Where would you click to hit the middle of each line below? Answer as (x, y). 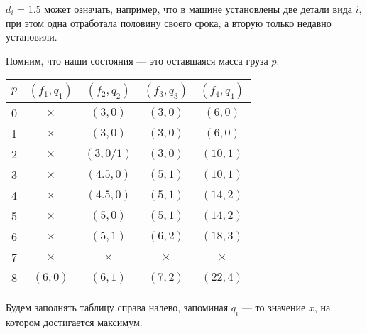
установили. (32, 37)
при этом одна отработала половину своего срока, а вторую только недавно (169, 22)
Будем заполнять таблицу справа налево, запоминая (117, 307)
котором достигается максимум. (74, 322)
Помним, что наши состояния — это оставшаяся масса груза (137, 60)
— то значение (274, 307)
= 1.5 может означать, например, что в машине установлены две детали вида (185, 9)
